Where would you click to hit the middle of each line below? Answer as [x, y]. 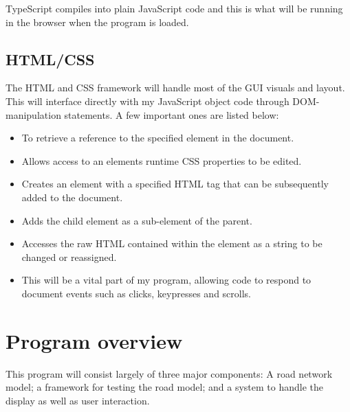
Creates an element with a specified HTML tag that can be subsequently [175, 184]
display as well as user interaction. [78, 400]
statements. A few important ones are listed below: [172, 114]
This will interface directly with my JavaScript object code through [147, 101]
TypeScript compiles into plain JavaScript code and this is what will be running [174, 8]
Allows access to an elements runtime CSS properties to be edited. [162, 160]
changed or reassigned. [69, 256]
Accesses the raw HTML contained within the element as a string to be [172, 243]
